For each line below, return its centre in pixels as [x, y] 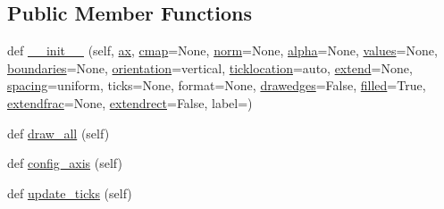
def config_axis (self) [65, 163]
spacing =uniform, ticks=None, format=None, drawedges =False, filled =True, [217, 85]
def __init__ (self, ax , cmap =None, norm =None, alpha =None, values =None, [222, 50]
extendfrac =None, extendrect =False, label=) [130, 102]
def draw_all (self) [59, 133]
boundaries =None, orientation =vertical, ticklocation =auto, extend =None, [210, 67]
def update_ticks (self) [70, 192]
